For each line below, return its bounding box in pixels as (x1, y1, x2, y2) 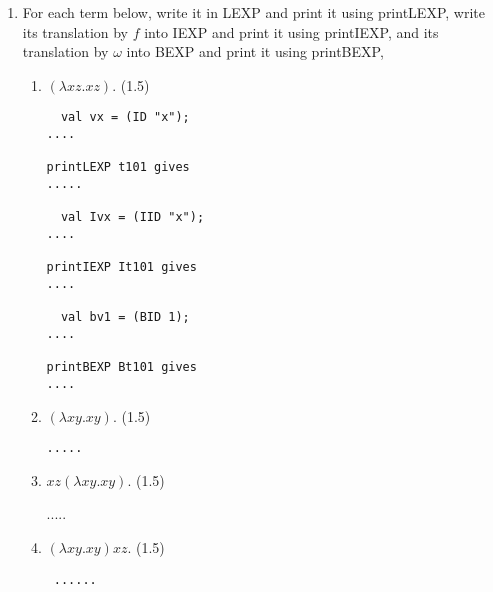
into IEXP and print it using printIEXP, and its (144, 21, 439, 42)
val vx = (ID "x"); (60, 110, 190, 125)
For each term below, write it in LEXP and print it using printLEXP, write (22, 2, 485, 22)
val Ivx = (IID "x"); (60, 210, 205, 225)
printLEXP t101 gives (46, 160, 190, 175)
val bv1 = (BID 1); (60, 310, 190, 325)
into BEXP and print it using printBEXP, (126, 41, 384, 62)
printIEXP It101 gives (46, 260, 197, 275)
